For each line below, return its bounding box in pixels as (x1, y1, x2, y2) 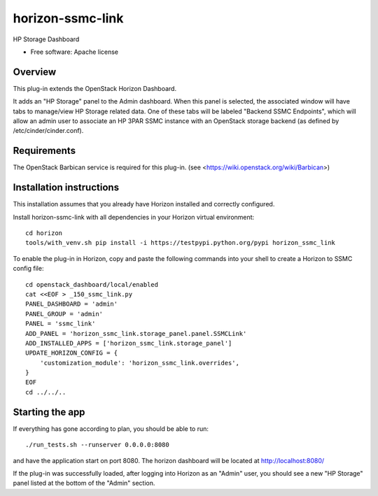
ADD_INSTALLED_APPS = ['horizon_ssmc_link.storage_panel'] (25, 339, 232, 347)
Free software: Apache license (30, 48, 119, 56)
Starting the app (13, 406, 85, 418)
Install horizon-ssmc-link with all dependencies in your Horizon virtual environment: (13, 213, 255, 221)
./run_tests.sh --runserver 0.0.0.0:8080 (25, 441, 169, 449)
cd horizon (25, 229, 63, 237)
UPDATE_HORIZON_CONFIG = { (25, 349, 118, 357)
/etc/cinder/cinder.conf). (13, 127, 84, 135)
